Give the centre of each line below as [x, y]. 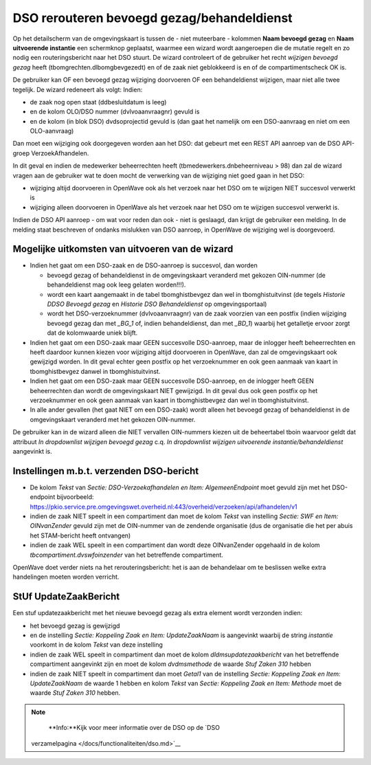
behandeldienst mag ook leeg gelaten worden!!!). [116, 285]
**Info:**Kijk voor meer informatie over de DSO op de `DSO [134, 728]
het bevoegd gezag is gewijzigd [75, 625]
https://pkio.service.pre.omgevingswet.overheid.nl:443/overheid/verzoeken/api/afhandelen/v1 [164, 507]
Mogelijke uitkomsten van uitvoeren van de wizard [123, 249]
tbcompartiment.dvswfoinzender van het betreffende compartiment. [126, 555]
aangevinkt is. [33, 451]
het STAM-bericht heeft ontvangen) [80, 535]
